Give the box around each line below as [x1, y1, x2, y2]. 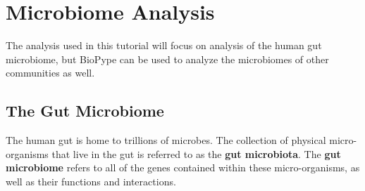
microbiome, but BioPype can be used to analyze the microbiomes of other [6, 51, 329, 66]
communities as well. [6, 65, 95, 80]
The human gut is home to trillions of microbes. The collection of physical [6, 133, 326, 147]
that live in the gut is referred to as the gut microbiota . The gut [51, 146, 341, 161]
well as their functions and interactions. [6, 173, 176, 188]
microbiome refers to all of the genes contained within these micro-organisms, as [6, 160, 360, 175]
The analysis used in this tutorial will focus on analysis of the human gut [6, 38, 322, 53]
